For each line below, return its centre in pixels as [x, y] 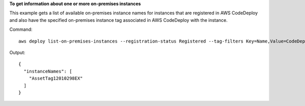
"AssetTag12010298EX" [56, 78]
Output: [17, 52]
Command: [21, 29]
